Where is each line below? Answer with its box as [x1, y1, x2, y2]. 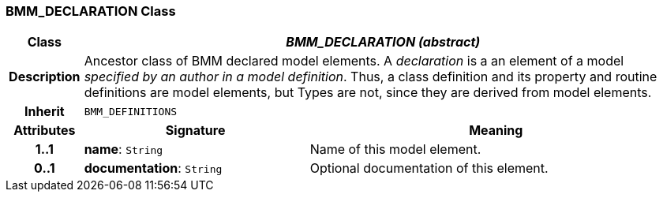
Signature [165, 122, 226, 139]
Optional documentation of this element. [309, 160, 549, 177]
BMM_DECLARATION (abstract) [286, 34, 481, 50]
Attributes [13, 122, 76, 139]
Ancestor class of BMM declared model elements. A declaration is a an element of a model [84, 53, 624, 69]
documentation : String [84, 160, 223, 177]
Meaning [469, 122, 523, 139]
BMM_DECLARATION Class [6, 3, 176, 19]
